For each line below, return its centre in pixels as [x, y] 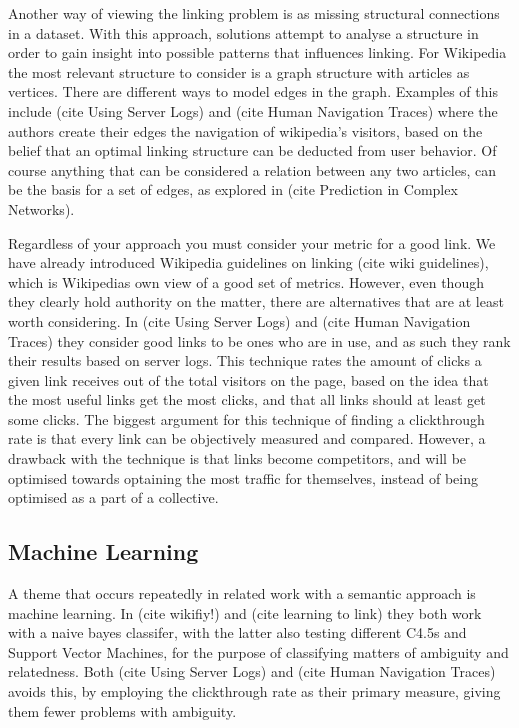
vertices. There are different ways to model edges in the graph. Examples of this [253, 91]
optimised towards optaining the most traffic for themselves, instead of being [243, 477]
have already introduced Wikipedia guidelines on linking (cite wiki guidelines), [248, 262]
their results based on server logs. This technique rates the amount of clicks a [245, 360]
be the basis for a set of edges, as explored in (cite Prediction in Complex [233, 189]
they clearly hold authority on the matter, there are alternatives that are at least [256, 301]
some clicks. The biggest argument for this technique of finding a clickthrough [246, 418]
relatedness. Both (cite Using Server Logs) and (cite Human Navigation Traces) [252, 671]
